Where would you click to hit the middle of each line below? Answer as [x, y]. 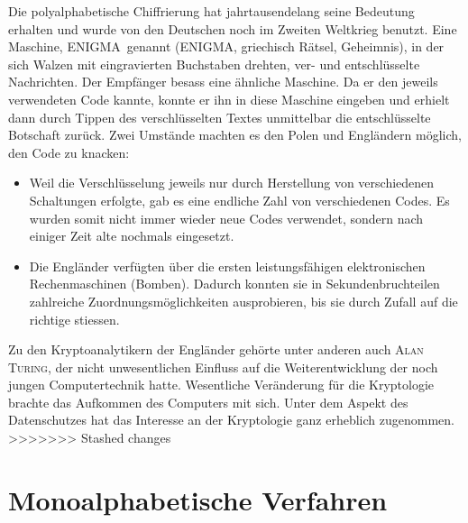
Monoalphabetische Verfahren [198, 499]
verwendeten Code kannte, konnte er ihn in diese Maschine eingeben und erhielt [229, 99]
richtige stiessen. [74, 319]
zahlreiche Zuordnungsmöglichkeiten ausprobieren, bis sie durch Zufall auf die [243, 301]
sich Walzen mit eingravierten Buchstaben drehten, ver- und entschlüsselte [214, 64]
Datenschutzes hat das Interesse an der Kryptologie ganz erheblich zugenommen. [231, 420]
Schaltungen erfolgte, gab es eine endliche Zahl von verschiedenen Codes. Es [239, 200]
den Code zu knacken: [69, 152]
